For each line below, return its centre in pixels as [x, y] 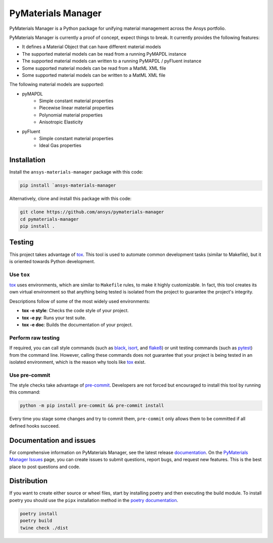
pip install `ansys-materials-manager [68, 185]
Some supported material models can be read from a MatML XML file [94, 68]
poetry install [39, 513]
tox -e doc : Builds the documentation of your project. [77, 325]
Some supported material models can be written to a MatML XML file [94, 75]
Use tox [20, 274]
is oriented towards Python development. [52, 261]
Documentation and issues [53, 440]
